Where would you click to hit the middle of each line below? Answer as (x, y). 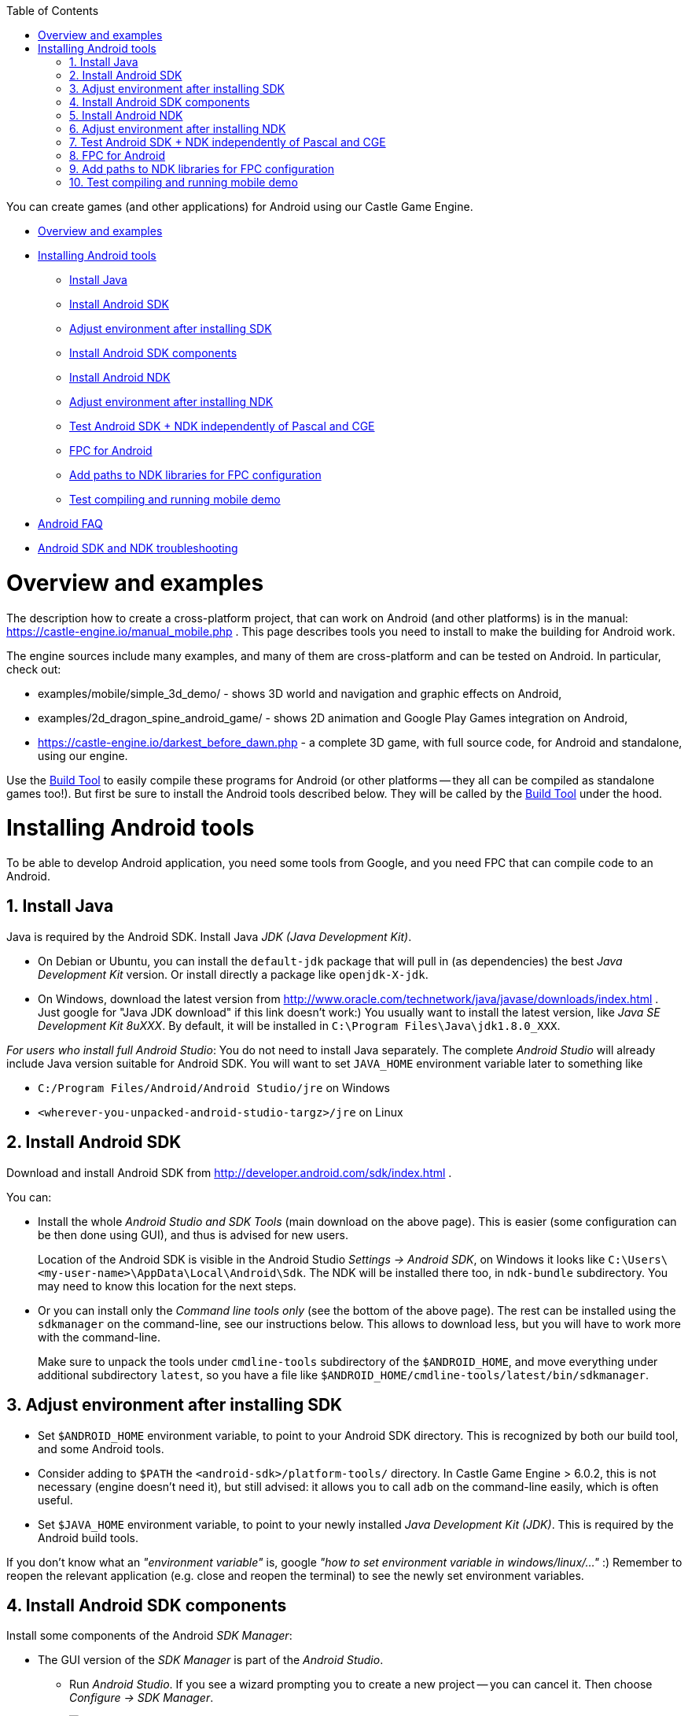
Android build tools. (88, 1537)
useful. (55, 1500)
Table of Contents (53, 11)
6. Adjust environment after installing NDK (178, 129)
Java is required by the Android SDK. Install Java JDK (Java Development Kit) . (209, 936)
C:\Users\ (638, 1259)
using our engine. (83, 755)
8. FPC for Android (117, 155)
